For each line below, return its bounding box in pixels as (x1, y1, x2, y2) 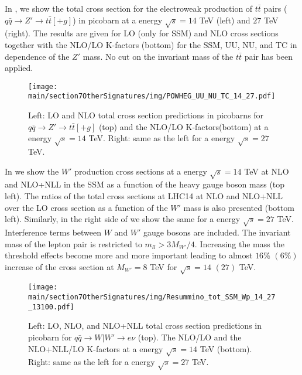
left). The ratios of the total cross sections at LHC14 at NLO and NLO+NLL (5, 189, 283, 202)
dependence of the (5, 50, 70, 62)
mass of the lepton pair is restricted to (5, 237, 142, 250)
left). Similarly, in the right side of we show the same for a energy (5, 213, 241, 225)
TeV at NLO (244, 165, 289, 177)
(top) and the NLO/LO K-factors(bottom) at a (98, 120, 269, 132)
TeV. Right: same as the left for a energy (88, 132, 235, 144)
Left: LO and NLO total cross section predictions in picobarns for (28, 109, 264, 121)
